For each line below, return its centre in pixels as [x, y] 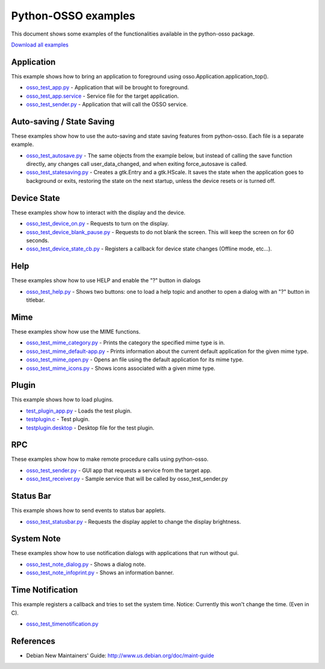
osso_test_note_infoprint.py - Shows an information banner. [100, 572]
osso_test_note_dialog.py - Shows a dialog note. [86, 564]
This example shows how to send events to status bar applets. [88, 510]
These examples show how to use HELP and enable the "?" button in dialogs [106, 281]
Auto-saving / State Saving [63, 122]
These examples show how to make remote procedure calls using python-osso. [110, 459]
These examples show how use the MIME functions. [76, 331]
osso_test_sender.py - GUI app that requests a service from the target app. [119, 470]
